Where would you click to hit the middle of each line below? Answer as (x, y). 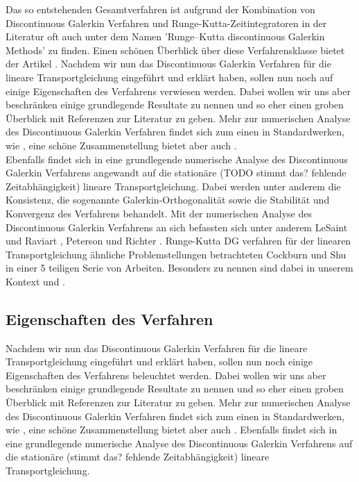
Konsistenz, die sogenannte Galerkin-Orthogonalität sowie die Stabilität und (168, 200)
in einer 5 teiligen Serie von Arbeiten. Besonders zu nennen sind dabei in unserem (179, 268)
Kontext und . (35, 281)
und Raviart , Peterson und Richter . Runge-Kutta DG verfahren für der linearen (178, 241)
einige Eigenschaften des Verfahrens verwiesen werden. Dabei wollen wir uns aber (178, 91)
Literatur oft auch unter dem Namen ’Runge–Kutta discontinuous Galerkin (165, 36)
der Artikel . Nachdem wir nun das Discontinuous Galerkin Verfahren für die (168, 64)
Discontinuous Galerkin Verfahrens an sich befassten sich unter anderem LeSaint (177, 227)
